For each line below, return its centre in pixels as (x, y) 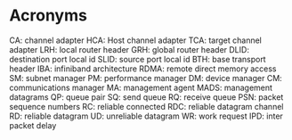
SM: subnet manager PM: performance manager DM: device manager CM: (146, 78)
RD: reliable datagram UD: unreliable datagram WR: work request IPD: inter (146, 116)
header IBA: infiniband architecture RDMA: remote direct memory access (143, 69)
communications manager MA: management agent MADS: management (141, 87)
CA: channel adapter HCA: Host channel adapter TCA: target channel (136, 40)
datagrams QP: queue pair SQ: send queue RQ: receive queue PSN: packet (146, 97)
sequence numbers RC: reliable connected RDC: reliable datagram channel (146, 106)
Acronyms (48, 16)
